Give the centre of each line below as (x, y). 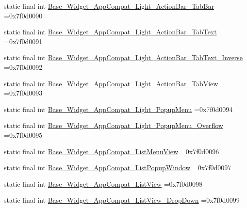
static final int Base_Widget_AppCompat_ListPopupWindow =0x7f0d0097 (118, 168)
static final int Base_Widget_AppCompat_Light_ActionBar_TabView (111, 83)
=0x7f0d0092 (23, 67)
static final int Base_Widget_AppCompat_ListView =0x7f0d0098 (103, 184)
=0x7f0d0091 (23, 41)
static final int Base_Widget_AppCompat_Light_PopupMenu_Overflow (114, 125)
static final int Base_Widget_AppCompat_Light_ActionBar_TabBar (109, 6)
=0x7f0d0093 (23, 93)
